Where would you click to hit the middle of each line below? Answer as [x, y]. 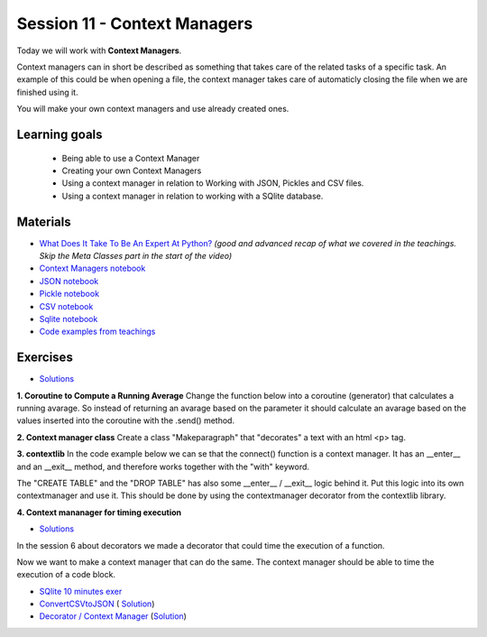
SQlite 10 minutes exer [81, 591]
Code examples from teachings [97, 332]
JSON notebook [69, 281]
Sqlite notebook [69, 318]
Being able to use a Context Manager [131, 158]
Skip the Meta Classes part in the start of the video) [136, 255]
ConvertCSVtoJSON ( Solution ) [97, 604]
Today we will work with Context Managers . [99, 51]
